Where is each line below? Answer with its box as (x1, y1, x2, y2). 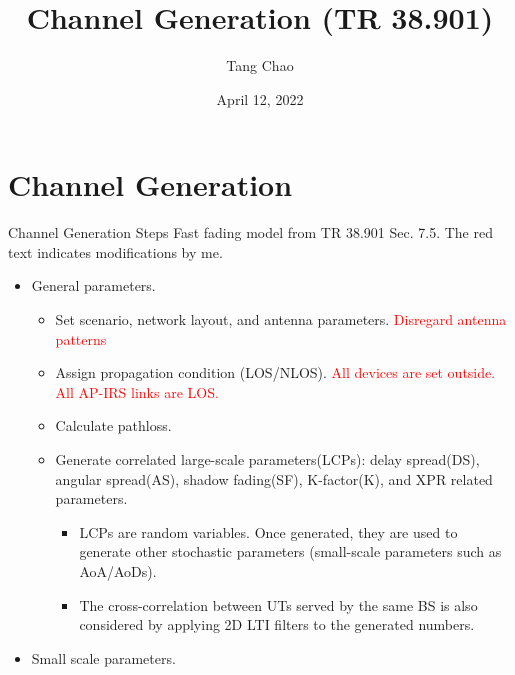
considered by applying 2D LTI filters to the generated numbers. (79, 614, 475, 635)
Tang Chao (226, 55, 294, 76)
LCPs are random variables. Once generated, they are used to (79, 521, 458, 542)
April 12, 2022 (216, 88, 304, 109)
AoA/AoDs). (79, 560, 157, 581)
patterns (55, 328, 107, 349)
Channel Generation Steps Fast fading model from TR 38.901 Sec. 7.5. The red (8, 222, 493, 243)
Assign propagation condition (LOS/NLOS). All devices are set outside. (55, 362, 496, 383)
